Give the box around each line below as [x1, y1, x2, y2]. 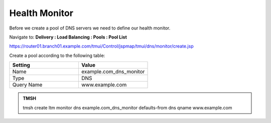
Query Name [12, 81, 43, 88]
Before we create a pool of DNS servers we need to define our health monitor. [9, 25, 171, 31]
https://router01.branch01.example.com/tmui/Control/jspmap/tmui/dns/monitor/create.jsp [9, 43, 194, 49]
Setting [12, 61, 30, 68]
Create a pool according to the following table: [9, 52, 105, 58]
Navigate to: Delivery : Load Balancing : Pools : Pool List [9, 34, 127, 40]
